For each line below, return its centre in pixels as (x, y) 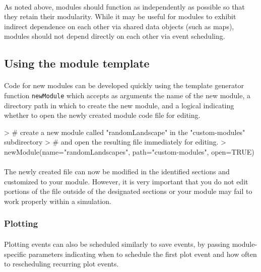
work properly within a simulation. (58, 201)
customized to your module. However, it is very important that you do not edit (126, 181)
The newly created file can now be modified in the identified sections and (117, 172)
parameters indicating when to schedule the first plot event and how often (143, 254)
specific (15, 254)
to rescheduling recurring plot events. (61, 264)
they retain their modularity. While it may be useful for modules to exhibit (120, 16)
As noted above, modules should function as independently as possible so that (124, 6)
